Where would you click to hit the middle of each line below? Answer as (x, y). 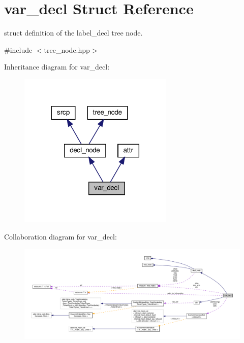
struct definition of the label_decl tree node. (73, 33)
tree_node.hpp (67, 49)
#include (18, 49)
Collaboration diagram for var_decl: (60, 236)
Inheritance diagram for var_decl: (57, 67)
